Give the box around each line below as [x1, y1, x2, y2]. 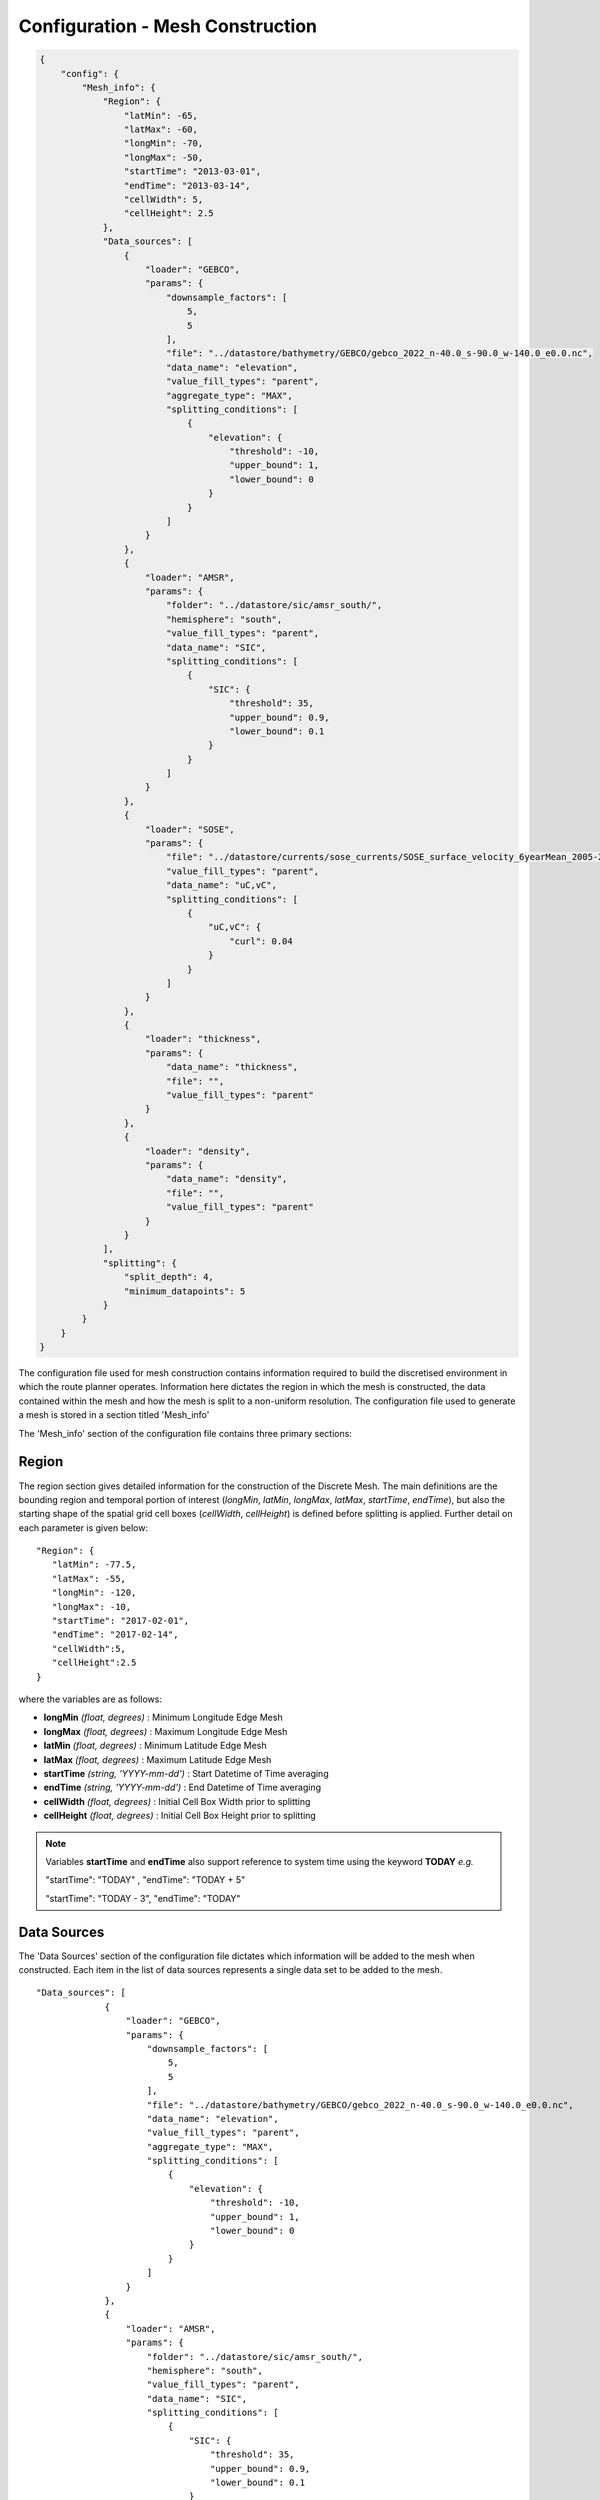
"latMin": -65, [123, 110, 199, 121]
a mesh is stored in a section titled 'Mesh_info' [18, 1409, 210, 1421]
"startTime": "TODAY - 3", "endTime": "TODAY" [45, 1892, 241, 1904]
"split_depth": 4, [123, 1271, 214, 1283]
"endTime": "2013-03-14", [123, 180, 251, 191]
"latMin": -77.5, [51, 1559, 137, 1570]
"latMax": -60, [123, 124, 199, 135]
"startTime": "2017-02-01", [51, 1615, 190, 1627]
